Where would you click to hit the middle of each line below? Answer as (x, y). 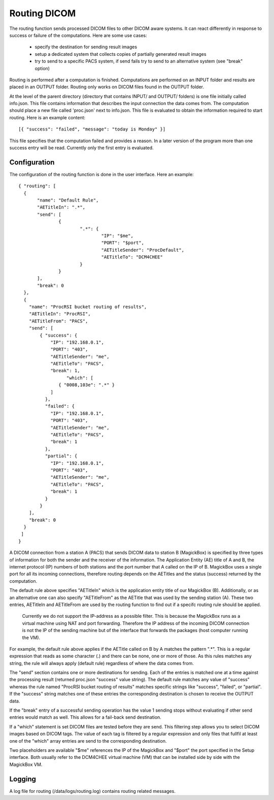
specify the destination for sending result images (86, 47)
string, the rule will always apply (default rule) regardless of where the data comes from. (101, 663)
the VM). (31, 638)
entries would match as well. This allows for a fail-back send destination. (85, 717)
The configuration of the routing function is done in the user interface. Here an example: (101, 174)
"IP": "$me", (117, 236)
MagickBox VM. (26, 764)
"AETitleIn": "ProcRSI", (60, 314)
